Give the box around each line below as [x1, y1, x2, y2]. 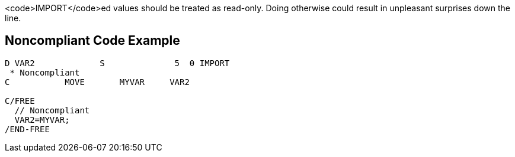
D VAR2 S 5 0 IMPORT [5, 58, 230, 68]
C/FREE [5, 96, 35, 106]
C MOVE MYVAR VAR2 [5, 77, 190, 87]
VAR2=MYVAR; [14, 115, 70, 125]
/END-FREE [5, 124, 50, 134]
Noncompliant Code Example [5, 33, 180, 48]
